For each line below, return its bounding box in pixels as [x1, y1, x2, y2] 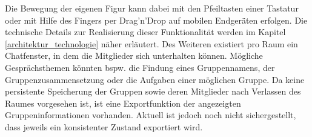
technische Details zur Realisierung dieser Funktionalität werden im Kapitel [5, 25, 286, 38]
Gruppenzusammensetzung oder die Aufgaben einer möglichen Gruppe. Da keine [5, 73, 305, 85]
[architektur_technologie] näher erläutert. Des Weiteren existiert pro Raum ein [5, 37, 298, 50]
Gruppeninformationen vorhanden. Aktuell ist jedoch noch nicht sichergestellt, [5, 109, 296, 121]
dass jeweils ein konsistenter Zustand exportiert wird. [5, 120, 203, 133]
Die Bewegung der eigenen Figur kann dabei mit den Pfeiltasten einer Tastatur [5, 2, 299, 14]
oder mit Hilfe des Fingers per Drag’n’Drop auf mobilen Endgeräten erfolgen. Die [5, 13, 308, 26]
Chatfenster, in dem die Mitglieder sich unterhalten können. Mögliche [5, 49, 263, 62]
